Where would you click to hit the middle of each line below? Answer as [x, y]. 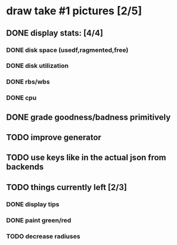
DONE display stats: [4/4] [55, 33]
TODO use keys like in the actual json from [86, 158]
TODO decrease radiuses [43, 236]
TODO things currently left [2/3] [66, 187]
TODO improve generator [54, 137]
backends [25, 167]
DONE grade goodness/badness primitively [88, 117]
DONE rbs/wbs [28, 82]
